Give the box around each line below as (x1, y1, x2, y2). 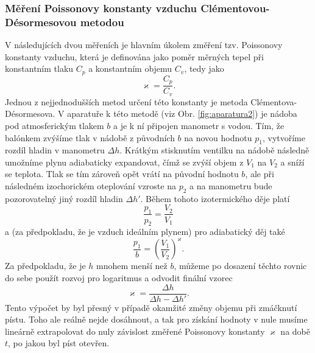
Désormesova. (5, 107, 55, 120)
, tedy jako (184, 62, 224, 75)
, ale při (245, 167, 274, 180)
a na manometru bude (189, 180, 272, 192)
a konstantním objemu (88, 62, 172, 75)
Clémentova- (250, 95, 297, 108)
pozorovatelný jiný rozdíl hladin (5, 192, 123, 204)
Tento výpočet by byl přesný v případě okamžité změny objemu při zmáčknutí (5, 301, 297, 313)
